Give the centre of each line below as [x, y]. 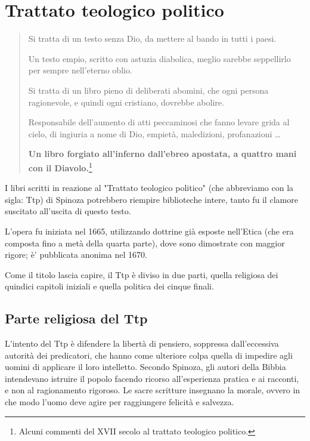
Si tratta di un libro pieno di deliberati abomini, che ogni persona [148, 90]
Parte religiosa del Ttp [76, 318]
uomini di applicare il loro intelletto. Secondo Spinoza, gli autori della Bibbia [145, 367]
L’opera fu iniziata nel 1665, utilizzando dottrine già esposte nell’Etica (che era [149, 231]
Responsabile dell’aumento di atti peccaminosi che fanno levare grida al [159, 122]
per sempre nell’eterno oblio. [80, 70]
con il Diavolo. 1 [60, 166]
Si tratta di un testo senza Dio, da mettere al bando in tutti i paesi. [152, 38]
